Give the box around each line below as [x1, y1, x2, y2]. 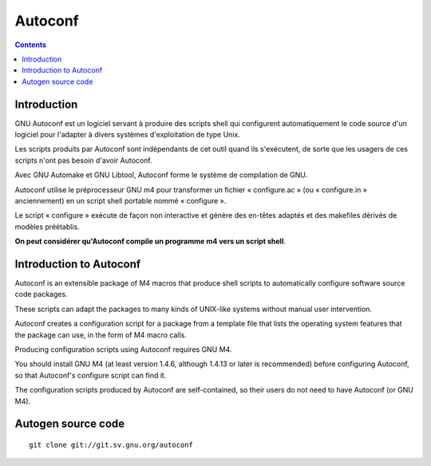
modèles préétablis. [14, 222, 80, 231]
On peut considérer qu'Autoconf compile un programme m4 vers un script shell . [14, 236, 287, 247]
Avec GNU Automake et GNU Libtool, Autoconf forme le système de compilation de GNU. [14, 170, 308, 180]
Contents [14, 40, 47, 49]
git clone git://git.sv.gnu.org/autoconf [29, 440, 193, 449]
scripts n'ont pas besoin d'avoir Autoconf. [14, 156, 152, 165]
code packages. [14, 290, 68, 299]
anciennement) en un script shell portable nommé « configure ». [14, 195, 227, 205]
